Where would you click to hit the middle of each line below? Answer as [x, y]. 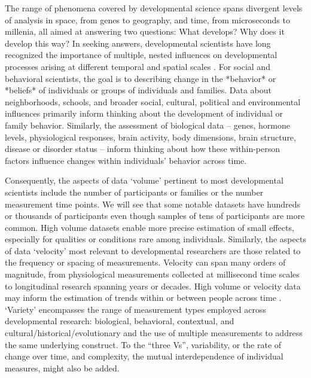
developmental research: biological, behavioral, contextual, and [120, 321]
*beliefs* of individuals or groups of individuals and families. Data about [138, 90]
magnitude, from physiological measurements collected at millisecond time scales [152, 274]
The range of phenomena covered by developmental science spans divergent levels [154, 8]
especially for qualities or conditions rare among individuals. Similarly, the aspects [155, 239]
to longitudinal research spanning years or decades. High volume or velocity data [153, 286]
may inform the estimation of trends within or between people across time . [143, 298]
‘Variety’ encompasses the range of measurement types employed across [135, 309]
